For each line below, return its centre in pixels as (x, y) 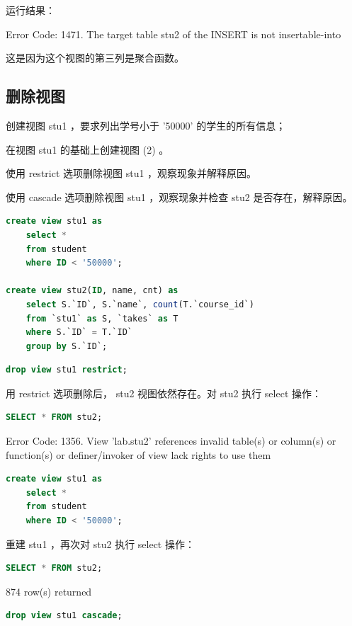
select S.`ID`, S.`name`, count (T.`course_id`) (140, 304)
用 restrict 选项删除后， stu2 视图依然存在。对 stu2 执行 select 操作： (164, 393)
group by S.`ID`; (67, 346)
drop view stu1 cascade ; (64, 616)
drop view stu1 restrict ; (67, 370)
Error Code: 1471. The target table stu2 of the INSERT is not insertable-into (174, 34)
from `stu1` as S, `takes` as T (102, 318)
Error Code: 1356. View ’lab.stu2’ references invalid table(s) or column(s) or (171, 441)
